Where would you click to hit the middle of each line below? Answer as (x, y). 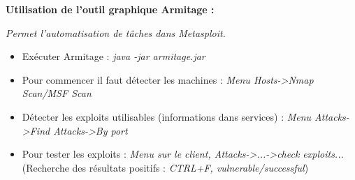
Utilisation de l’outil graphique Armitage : (110, 9)
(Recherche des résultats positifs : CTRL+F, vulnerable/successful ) (165, 167)
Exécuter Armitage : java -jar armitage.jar (114, 56)
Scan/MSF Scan (57, 93)
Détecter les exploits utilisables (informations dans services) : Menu (167, 116)
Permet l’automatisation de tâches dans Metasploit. (116, 32)
